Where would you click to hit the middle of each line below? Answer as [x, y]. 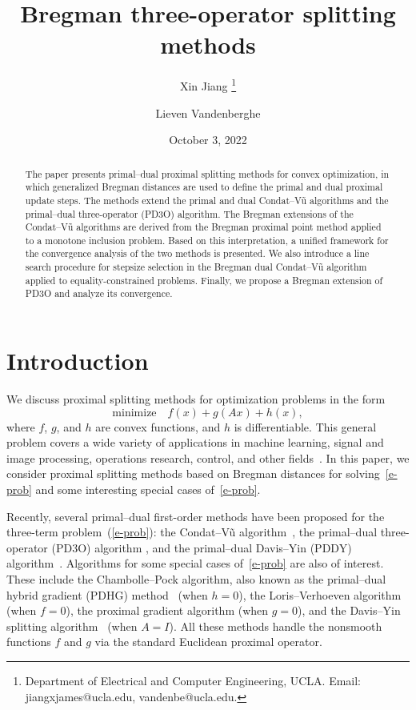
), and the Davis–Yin [349, 610]
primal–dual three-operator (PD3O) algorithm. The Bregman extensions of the [189, 213]
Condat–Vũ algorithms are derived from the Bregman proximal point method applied [203, 227]
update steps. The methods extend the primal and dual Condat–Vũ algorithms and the [207, 200]
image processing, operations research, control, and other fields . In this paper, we [208, 457]
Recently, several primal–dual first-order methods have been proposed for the [196, 516]
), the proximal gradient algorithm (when [167, 610]
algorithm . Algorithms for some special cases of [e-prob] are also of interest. [195, 563]
